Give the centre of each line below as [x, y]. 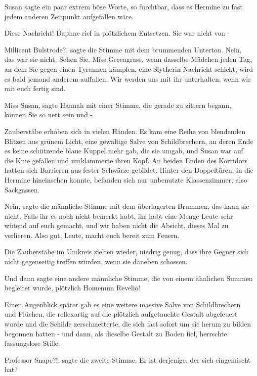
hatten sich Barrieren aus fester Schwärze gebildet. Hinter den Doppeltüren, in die [129, 170]
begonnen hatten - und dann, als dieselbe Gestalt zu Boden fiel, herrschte [116, 333]
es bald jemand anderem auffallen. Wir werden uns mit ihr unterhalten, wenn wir [128, 78]
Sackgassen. [22, 189]
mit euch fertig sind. [35, 88]
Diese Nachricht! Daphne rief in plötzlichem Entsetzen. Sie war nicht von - [117, 33]
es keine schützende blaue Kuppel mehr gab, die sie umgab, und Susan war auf [124, 151]
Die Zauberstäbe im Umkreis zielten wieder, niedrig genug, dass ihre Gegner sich [127, 252]
